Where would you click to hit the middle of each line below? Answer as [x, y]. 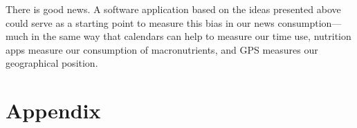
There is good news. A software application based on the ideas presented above [173, 9]
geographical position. [52, 63]
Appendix [53, 110]
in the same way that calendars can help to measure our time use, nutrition [191, 36]
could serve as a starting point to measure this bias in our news [140, 22]
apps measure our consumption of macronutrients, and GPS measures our [162, 49]
